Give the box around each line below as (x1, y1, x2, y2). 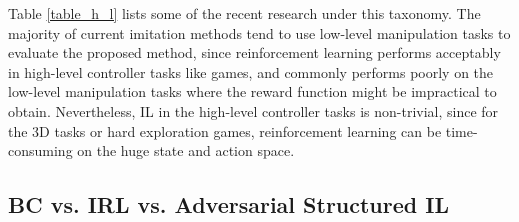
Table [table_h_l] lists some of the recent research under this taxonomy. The (8, 3, 481, 23)
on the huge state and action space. (77, 140, 295, 161)
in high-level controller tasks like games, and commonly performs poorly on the (8, 61, 494, 82)
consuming (8, 140, 73, 161)
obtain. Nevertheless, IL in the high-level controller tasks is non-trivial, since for (8, 100, 499, 121)
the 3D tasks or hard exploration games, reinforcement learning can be (8, 120, 442, 141)
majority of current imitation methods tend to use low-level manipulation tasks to (8, 22, 511, 43)
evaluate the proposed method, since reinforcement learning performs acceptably (8, 42, 501, 63)
